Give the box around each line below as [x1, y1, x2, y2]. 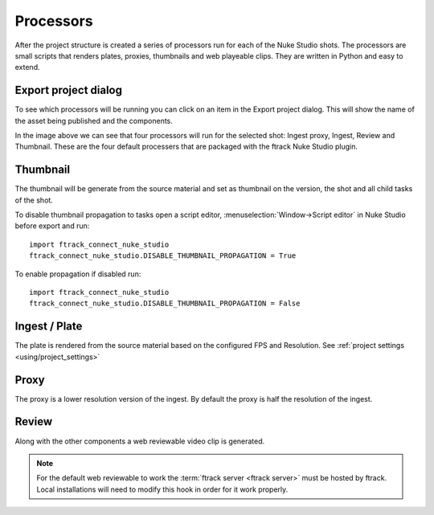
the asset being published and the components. [14, 116, 173, 125]
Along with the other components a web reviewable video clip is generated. [14, 436, 265, 446]
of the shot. [14, 195, 54, 205]
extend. [14, 63, 40, 72]
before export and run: [14, 221, 90, 231]
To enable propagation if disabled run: [14, 269, 141, 279]
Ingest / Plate [14, 320, 83, 333]
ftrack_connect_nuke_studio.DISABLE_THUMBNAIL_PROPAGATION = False [29, 299, 301, 309]
